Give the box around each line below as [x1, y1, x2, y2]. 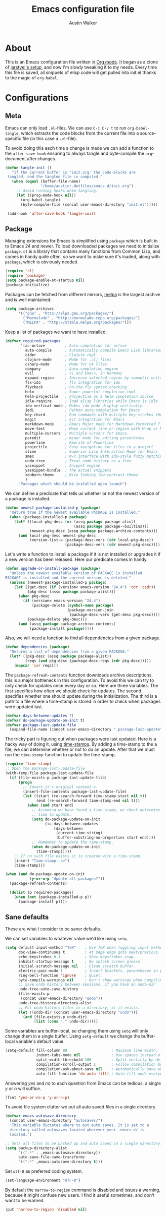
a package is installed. [5, 496, 51, 502]
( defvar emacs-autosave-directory [5, 1113, 77, 1119]
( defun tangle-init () [5, 165, 52, 170]
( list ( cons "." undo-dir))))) [34, 1019, 98, 1024]
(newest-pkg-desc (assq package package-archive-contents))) [29, 528, 158, 534]
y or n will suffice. [5, 1085, 41, 1092]
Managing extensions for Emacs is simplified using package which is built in [5, 238, 158, 244]
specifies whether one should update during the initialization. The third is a [5, 693, 157, 699]
